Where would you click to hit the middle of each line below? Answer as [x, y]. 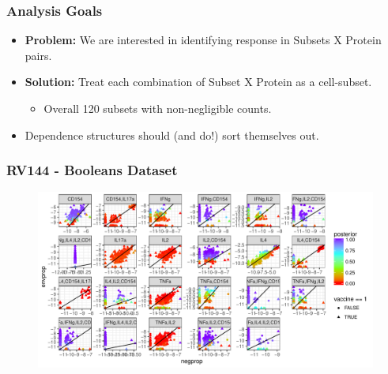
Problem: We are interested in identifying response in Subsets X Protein [203, 40]
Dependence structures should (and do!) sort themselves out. [172, 135]
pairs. [38, 55]
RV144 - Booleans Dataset [92, 170]
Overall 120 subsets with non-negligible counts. [158, 108]
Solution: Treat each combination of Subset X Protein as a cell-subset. [198, 82]
